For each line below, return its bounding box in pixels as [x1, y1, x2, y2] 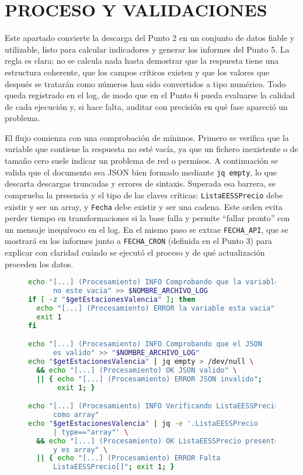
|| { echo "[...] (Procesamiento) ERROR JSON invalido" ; [36, 374, 262, 383]
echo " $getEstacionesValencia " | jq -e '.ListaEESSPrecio [28, 419, 258, 428]
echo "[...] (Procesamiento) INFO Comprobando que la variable [28, 278, 279, 287]
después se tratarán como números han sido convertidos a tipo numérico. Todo [5, 77, 286, 90]
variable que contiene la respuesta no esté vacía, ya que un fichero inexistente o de [5, 143, 298, 155]
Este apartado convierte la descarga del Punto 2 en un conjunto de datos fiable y [5, 32, 295, 44]
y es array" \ [53, 445, 108, 454]
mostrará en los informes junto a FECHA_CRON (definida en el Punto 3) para [5, 235, 272, 247]
